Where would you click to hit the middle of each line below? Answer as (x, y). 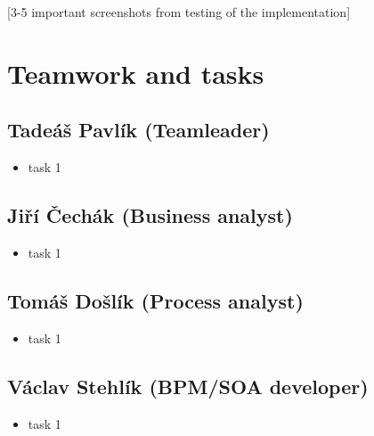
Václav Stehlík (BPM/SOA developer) (188, 386)
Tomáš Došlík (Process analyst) (155, 300)
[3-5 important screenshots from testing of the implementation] (179, 12)
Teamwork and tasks (136, 73)
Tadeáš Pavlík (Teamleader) (138, 130)
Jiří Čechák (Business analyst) (150, 215)
